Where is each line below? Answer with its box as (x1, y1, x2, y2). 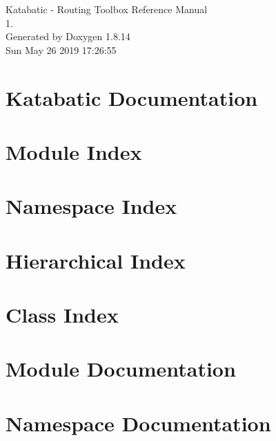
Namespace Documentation (6, 408, 271, 437)
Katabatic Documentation (6, 83, 258, 111)
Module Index (6, 137, 142, 165)
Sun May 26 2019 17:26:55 (6, 42, 117, 57)
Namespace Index (6, 192, 177, 220)
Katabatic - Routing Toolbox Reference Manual (6, 2, 208, 16)
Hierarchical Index (6, 246, 186, 274)
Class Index (6, 300, 119, 329)
